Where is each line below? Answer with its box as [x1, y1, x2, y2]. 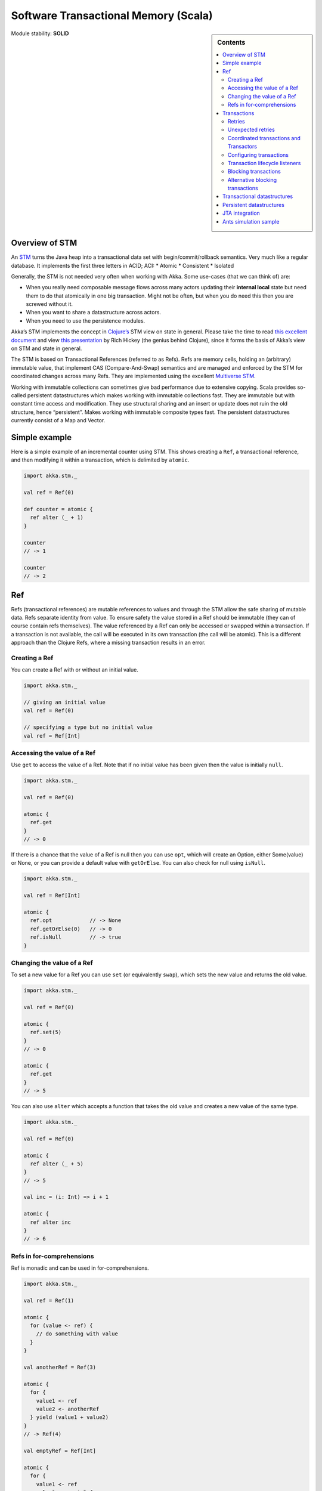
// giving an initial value [23, 699, 106, 706]
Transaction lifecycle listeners [227, 159, 301, 166]
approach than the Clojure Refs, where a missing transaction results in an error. [11, 639, 206, 646]
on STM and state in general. [11, 345, 82, 352]
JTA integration [222, 209, 261, 217]
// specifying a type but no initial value [23, 724, 153, 731]
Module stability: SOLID [11, 30, 69, 37]
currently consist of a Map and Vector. [11, 417, 106, 424]
